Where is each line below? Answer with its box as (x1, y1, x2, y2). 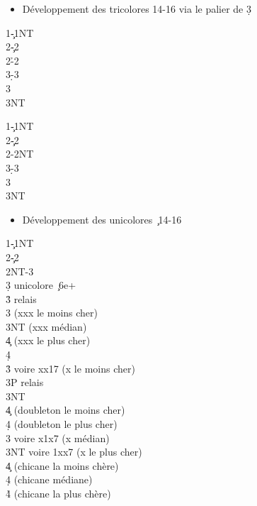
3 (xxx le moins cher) (6, 305, 98, 320)
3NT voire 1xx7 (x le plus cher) (6, 444, 142, 459)
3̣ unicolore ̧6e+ (6, 277, 76, 292)
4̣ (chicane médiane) (6, 472, 93, 487)
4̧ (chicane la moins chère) (6, 458, 119, 473)
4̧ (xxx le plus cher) (6, 333, 91, 348)
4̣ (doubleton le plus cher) (6, 417, 118, 431)
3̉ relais (6, 291, 37, 306)
